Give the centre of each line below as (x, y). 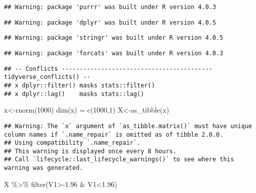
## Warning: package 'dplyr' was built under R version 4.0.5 (110, 22)
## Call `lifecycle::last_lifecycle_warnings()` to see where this (119, 160)
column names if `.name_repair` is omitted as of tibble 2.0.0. (114, 134)
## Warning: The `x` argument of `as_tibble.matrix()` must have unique (128, 126)
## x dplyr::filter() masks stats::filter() (80, 85)
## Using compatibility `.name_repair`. (73, 143)
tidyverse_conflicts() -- (47, 77)
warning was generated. (44, 168)
